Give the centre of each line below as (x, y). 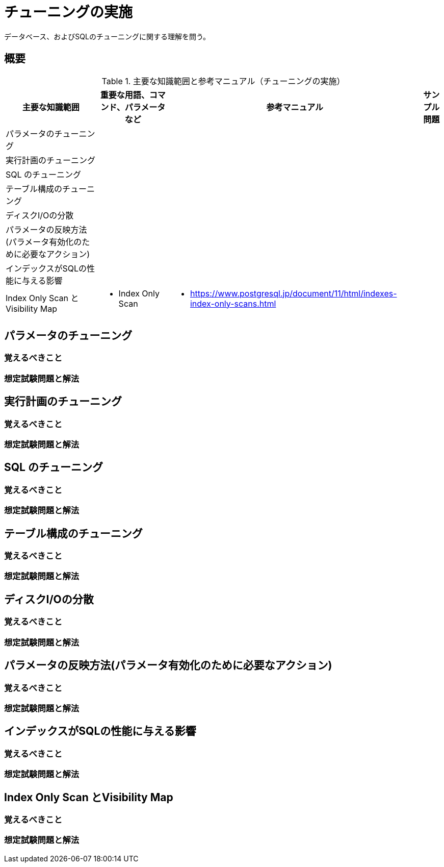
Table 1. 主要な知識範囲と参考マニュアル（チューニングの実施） (223, 81)
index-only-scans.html (233, 303)
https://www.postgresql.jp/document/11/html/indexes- (293, 293)
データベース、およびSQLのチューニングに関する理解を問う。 (107, 36)
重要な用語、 (125, 95)
